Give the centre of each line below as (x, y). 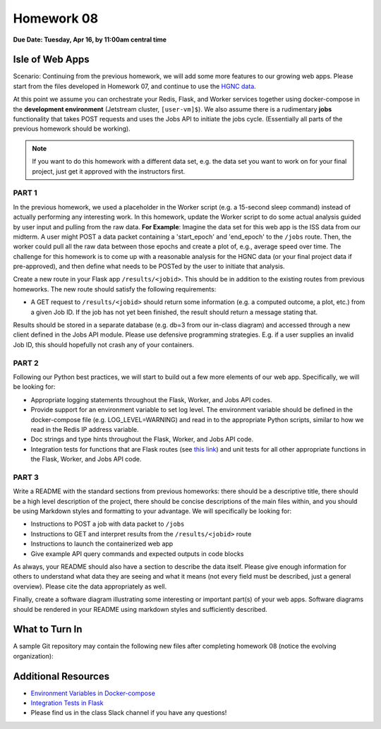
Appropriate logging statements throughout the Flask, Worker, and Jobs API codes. (151, 399)
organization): (33, 656)
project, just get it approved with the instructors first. (109, 171)
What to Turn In (48, 629)
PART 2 (26, 363)
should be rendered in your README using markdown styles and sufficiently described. (140, 609)
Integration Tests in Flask (67, 703)
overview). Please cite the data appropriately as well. (90, 586)
